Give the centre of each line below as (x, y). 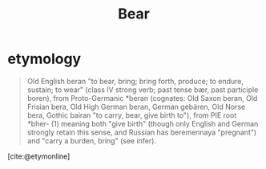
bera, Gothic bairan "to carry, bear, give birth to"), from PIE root (132, 115)
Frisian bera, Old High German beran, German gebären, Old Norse (136, 107)
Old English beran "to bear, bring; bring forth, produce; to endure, (135, 81)
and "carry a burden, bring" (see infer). (92, 140)
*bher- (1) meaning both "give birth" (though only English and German (143, 123)
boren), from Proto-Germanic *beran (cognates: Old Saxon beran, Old (142, 98)
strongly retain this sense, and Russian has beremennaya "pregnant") (142, 132)
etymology (44, 59)
